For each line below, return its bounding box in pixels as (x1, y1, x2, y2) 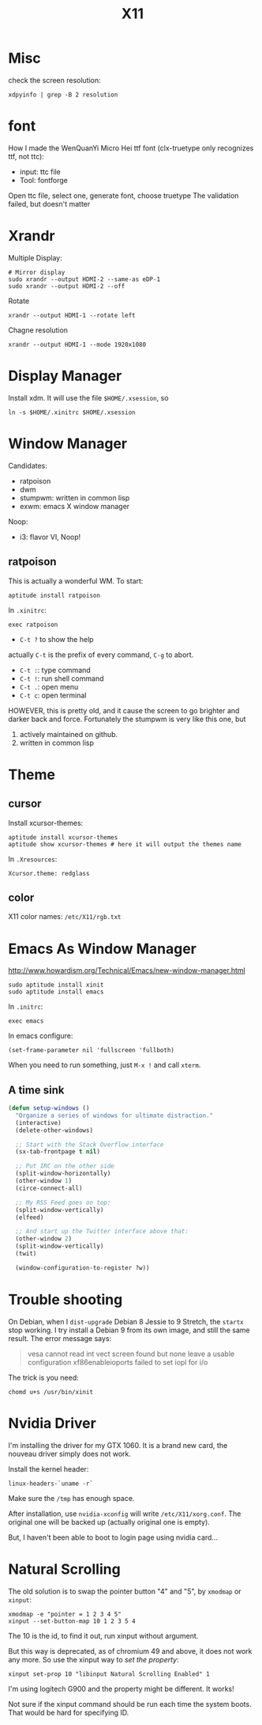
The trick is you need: (8, 1373, 79, 1382)
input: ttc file (19, 167, 61, 177)
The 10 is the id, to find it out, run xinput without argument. (8, 1631, 199, 1640)
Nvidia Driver (8, 1414, 96, 1432)
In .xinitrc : (8, 605, 47, 614)
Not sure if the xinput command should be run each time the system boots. (8, 1699, 252, 1708)
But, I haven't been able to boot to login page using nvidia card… (8, 1533, 219, 1542)
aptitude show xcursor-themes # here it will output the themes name (8, 840, 242, 848)
